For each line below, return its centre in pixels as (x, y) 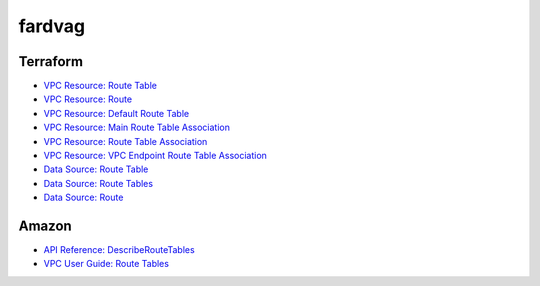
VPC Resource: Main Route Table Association (136, 127)
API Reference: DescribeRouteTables (119, 250)
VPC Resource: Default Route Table (116, 113)
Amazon (45, 226)
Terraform (51, 61)
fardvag (51, 26)
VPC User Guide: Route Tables (106, 264)
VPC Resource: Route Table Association (125, 141)
